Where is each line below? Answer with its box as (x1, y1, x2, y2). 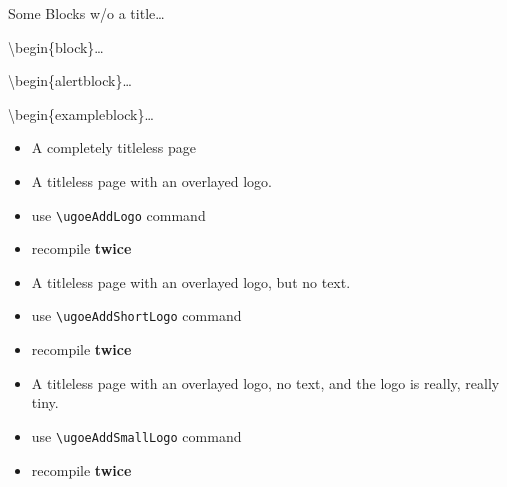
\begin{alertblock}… (8, 70, 132, 91)
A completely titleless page (31, 137, 197, 158)
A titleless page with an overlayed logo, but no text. (31, 271, 351, 292)
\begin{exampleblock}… (8, 103, 154, 124)
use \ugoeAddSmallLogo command (31, 425, 242, 446)
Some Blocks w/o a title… (8, 3, 165, 23)
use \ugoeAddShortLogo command (31, 305, 242, 326)
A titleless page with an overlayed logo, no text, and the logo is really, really (31, 372, 500, 393)
